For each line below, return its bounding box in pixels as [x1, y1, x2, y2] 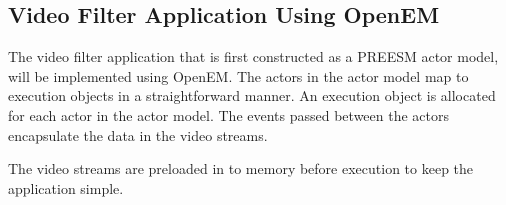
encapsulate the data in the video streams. [8, 124, 268, 145]
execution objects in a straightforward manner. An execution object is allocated [8, 85, 496, 106]
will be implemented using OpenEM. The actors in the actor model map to [8, 65, 469, 86]
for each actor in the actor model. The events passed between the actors [8, 104, 449, 125]
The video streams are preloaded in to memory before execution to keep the [8, 158, 474, 179]
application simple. [8, 177, 124, 198]
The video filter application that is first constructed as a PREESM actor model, [8, 46, 499, 67]
